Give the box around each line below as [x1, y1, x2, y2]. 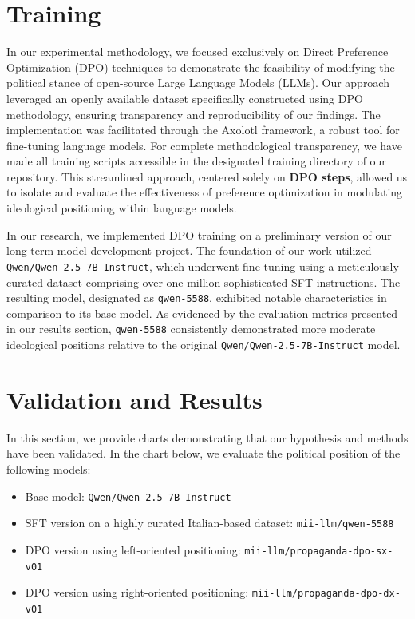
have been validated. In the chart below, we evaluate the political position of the [6, 445, 401, 462]
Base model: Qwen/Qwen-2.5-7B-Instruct [25, 487, 231, 504]
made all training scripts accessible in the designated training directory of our [6, 153, 386, 169]
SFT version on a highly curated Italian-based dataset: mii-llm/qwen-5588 [25, 514, 394, 531]
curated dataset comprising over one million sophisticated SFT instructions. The [6, 273, 401, 290]
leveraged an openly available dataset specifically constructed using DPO [6, 89, 363, 106]
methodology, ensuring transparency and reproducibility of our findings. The [6, 105, 381, 122]
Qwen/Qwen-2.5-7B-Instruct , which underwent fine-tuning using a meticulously [6, 257, 399, 274]
